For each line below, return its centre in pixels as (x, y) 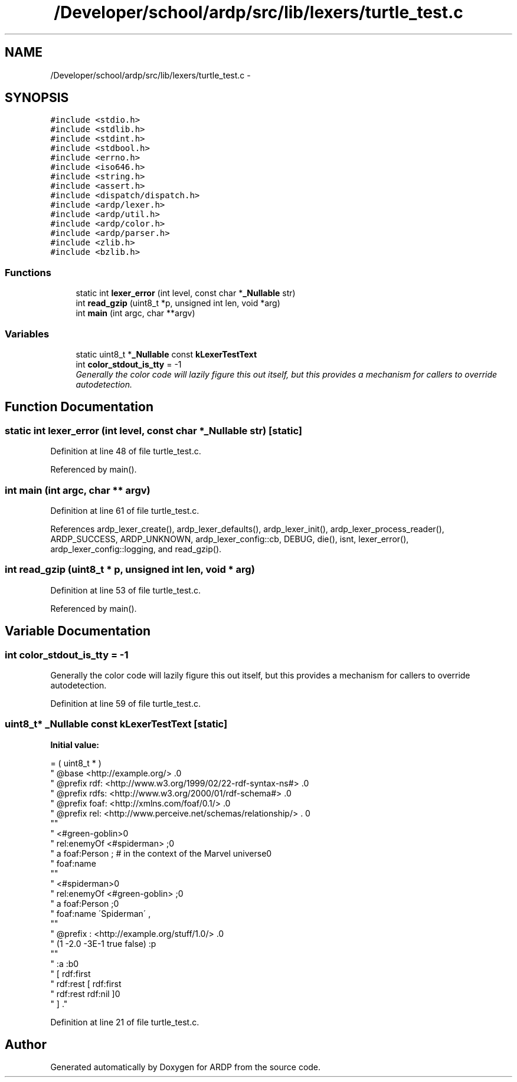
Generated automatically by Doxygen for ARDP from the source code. (186, 1067)
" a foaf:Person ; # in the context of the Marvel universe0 (161, 853)
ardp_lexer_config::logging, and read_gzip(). (136, 549)
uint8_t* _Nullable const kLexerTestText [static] (116, 724)
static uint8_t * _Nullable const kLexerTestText (166, 354)
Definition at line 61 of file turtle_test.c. (125, 510)
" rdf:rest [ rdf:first (86, 983)
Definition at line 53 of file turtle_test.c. (125, 590)
